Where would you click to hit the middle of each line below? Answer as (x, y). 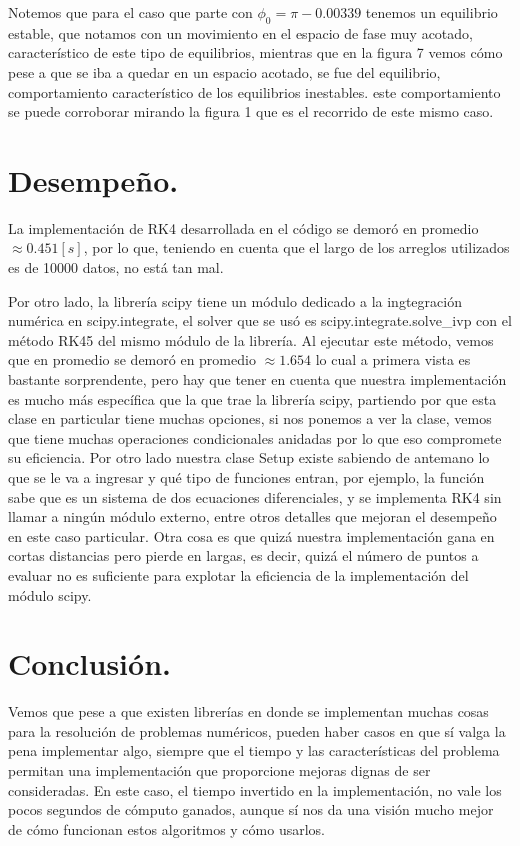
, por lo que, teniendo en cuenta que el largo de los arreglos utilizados (296, 247)
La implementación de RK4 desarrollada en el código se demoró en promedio (243, 227)
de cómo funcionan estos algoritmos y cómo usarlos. (166, 828)
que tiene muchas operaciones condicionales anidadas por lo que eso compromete (255, 437)
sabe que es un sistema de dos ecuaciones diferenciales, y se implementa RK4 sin (255, 496)
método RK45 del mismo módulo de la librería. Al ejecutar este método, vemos (251, 339)
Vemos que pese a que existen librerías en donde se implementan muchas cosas (248, 711)
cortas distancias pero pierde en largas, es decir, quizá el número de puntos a (243, 555)
